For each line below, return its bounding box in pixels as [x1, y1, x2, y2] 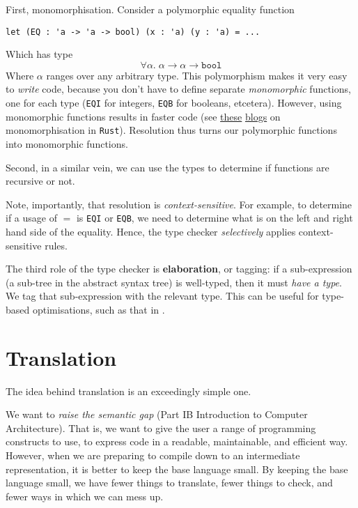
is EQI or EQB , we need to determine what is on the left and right [76, 210, 353, 225]
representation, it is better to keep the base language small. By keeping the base [6, 461, 348, 476]
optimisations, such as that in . [32, 302, 165, 316]
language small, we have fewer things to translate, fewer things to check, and [6, 475, 333, 490]
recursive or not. [6, 174, 75, 188]
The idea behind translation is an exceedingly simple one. [6, 383, 251, 398]
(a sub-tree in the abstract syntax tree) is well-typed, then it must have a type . [6, 275, 342, 289]
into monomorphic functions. [6, 136, 128, 151]
